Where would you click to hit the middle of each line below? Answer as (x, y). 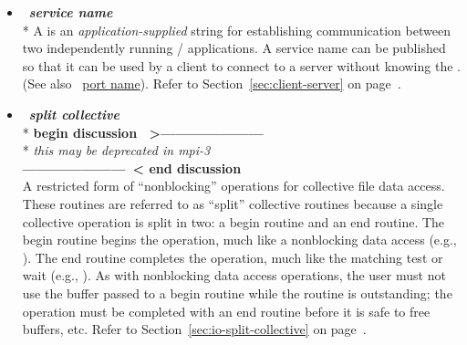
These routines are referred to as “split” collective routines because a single (233, 203)
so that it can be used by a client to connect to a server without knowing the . (241, 65)
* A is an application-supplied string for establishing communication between (236, 30)
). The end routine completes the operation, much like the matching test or (233, 257)
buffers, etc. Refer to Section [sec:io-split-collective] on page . (194, 329)
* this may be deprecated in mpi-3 (116, 150)
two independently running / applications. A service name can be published (234, 48)
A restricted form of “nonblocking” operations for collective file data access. (233, 186)
